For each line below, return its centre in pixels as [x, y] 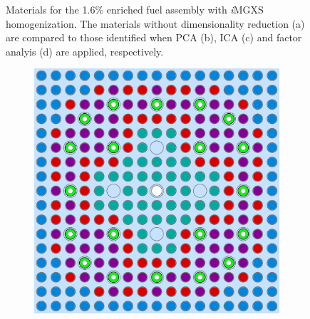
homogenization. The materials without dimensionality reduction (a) [155, 23]
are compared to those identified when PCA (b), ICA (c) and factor [154, 37]
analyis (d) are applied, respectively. [85, 51]
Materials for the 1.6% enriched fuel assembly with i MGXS [135, 9]
